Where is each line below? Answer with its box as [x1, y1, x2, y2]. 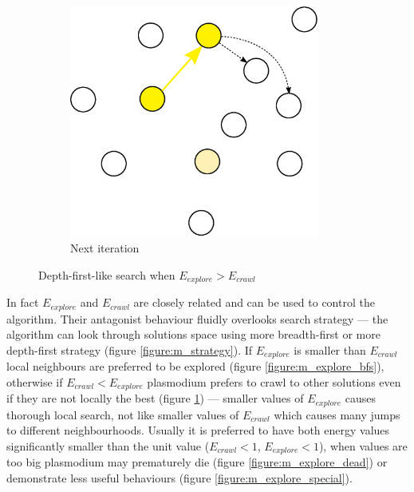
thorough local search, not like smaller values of [6, 406, 239, 423]
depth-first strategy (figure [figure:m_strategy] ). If [6, 341, 253, 358]
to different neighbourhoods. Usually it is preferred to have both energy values [6, 422, 390, 438]
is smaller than [294, 341, 366, 358]
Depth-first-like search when [38, 266, 175, 283]
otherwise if [6, 373, 63, 390]
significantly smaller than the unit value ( [6, 437, 210, 454]
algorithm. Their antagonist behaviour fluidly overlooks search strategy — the [6, 310, 388, 327]
